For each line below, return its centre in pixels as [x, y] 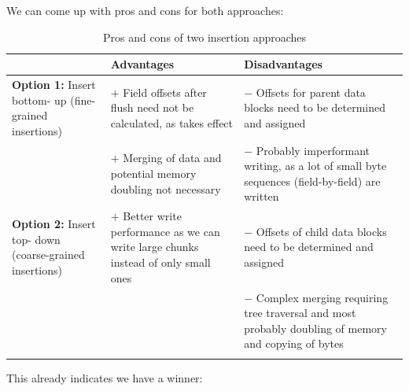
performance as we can [165, 231]
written [262, 196]
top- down [36, 239]
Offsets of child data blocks [321, 231]
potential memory [153, 173]
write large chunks [155, 247]
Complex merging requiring [322, 297]
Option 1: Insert [54, 85]
